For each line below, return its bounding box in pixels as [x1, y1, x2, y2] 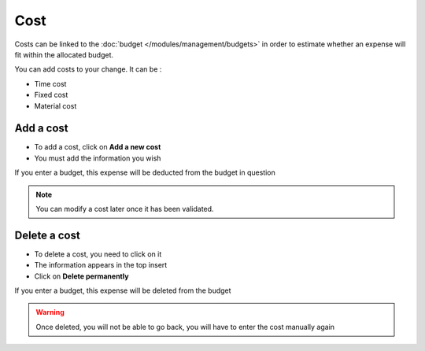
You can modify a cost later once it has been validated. [35, 204, 214, 213]
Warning [35, 308, 65, 317]
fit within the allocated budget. [14, 50, 114, 59]
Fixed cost [34, 91, 68, 100]
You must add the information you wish [34, 153, 161, 163]
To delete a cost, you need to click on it [34, 249, 162, 259]
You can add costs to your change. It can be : [14, 65, 162, 74]
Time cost [34, 79, 67, 88]
